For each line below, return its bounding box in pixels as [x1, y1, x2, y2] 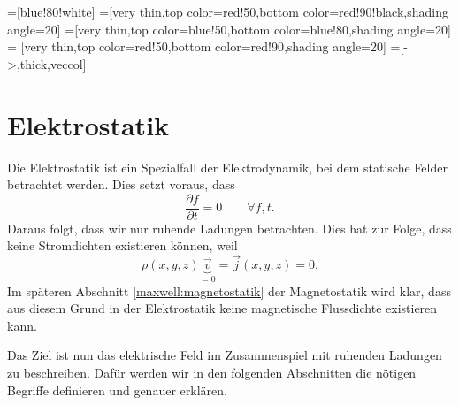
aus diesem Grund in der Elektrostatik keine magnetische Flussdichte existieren [7, 299, 438, 317]
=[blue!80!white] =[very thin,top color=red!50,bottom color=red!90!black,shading [7, 3, 448, 20]
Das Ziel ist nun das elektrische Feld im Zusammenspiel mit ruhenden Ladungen [7, 346, 442, 364]
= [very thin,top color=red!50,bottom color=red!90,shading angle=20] [7, 37, 386, 56]
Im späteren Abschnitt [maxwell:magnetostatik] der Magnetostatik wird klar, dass [7, 281, 451, 300]
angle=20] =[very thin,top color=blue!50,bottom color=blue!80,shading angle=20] [7, 19, 451, 38]
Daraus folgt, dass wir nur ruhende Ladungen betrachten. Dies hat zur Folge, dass [7, 218, 452, 237]
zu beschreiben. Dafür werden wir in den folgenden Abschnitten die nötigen [7, 363, 417, 381]
